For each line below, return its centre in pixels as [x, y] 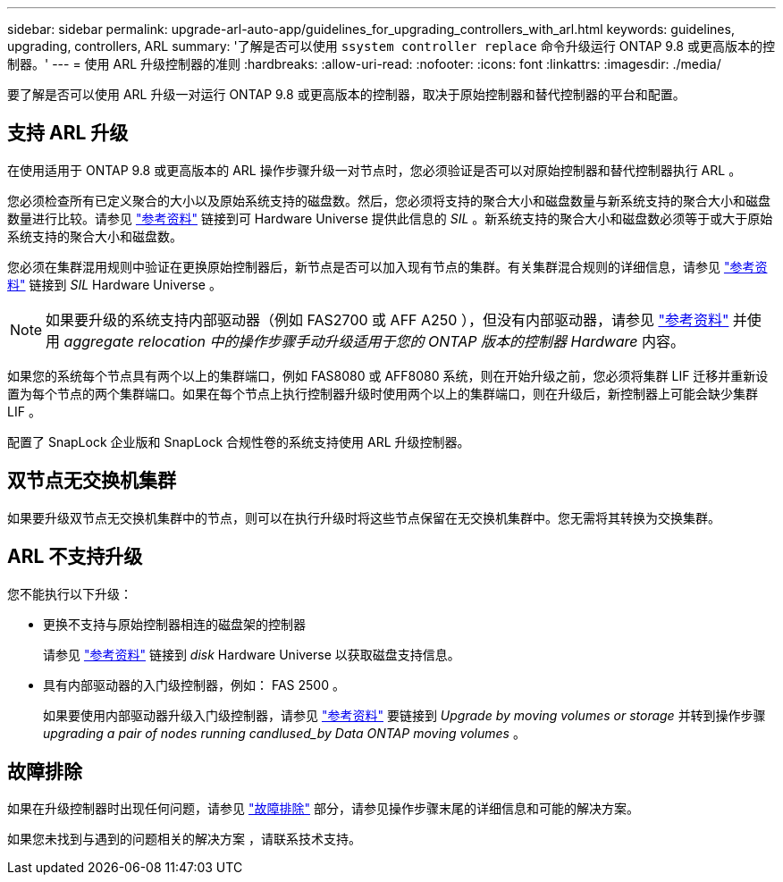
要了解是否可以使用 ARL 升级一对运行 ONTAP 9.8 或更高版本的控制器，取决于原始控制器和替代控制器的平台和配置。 [346, 94]
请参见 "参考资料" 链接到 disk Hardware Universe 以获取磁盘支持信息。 [252, 654]
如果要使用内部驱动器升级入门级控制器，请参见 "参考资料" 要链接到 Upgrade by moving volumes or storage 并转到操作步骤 [404, 715]
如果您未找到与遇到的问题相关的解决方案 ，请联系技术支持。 [184, 839]
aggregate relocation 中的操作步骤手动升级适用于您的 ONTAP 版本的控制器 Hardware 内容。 [374, 341]
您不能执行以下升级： [70, 593]
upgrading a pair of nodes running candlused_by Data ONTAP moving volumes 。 [284, 733]
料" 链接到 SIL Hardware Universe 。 [114, 284]
